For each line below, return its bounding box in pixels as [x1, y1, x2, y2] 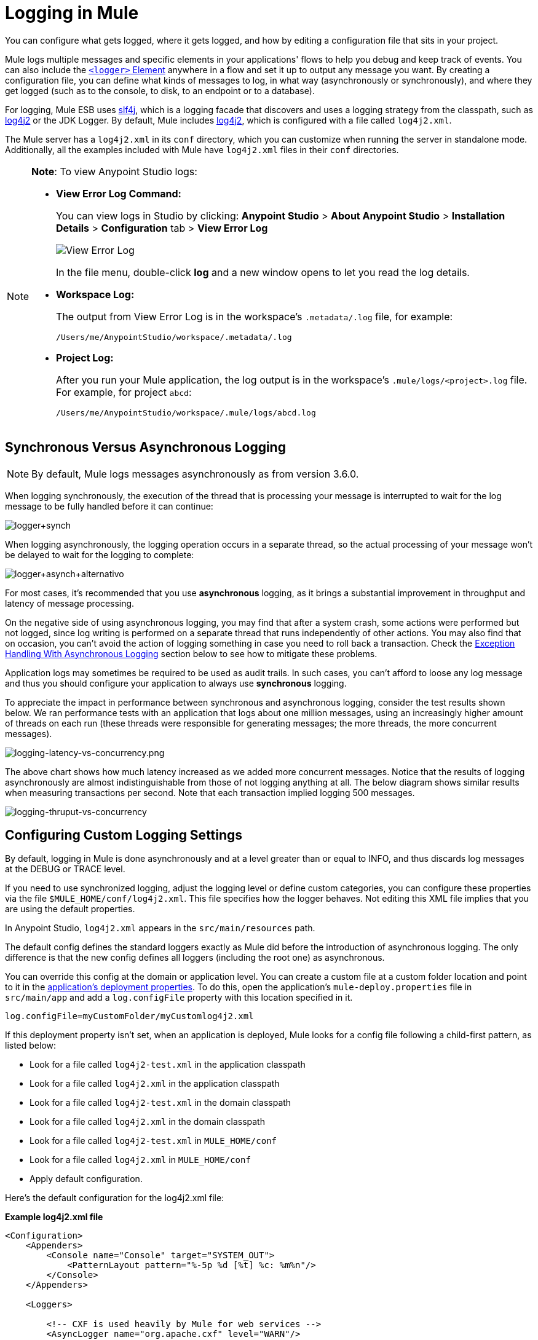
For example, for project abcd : [56, 385, 192, 398]
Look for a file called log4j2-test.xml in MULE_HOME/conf [30, 1135, 277, 1146]
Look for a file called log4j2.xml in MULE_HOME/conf [30, 1154, 251, 1165]
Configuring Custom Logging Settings [5, 827, 243, 843]
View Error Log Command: [56, 187, 181, 200]
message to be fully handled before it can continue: [5, 500, 213, 511]
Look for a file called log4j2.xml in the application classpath [30, 1078, 280, 1089]
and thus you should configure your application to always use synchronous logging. [5, 677, 347, 688]
